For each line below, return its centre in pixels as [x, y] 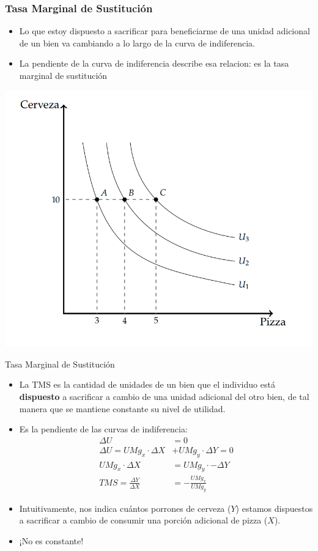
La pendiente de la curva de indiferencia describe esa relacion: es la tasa [154, 63]
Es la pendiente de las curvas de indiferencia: [103, 429]
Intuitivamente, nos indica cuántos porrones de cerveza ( [125, 508]
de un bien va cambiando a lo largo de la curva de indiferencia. [137, 43]
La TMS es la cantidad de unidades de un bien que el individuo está [147, 384]
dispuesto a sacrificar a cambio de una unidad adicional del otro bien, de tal [164, 396]
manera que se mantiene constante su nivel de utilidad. [122, 408]
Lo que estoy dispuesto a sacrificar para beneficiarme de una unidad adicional [165, 31]
